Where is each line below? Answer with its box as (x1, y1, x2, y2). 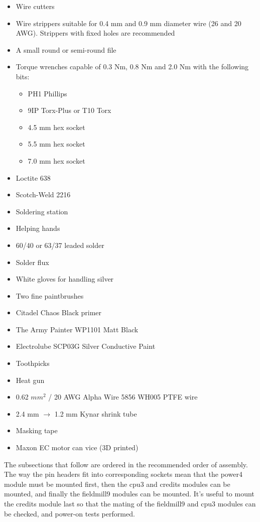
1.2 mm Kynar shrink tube (54, 408, 137, 419)
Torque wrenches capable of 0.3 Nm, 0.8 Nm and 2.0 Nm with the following (16, 61, 249, 72)
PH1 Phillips (28, 88, 67, 98)
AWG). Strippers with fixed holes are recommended (16, 28, 175, 38)
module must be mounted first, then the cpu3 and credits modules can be (4, 478, 230, 489)
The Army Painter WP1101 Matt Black (16, 324, 139, 334)
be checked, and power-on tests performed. (4, 508, 135, 518)
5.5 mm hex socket (28, 139, 85, 149)
